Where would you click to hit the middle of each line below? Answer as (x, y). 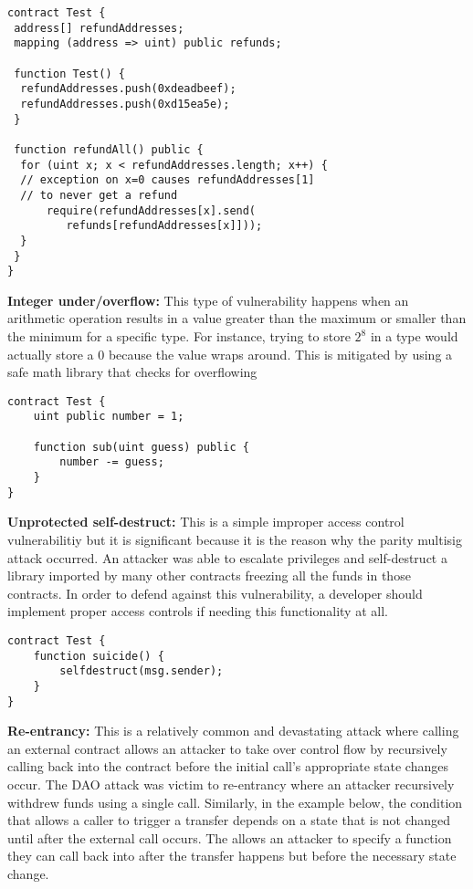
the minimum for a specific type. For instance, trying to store (179, 336)
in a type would (414, 336)
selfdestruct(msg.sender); (142, 671)
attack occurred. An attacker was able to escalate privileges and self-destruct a (227, 557)
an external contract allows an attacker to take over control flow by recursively (227, 748)
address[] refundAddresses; (99, 28)
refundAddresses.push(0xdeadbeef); (128, 89)
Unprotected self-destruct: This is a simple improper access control (206, 522)
